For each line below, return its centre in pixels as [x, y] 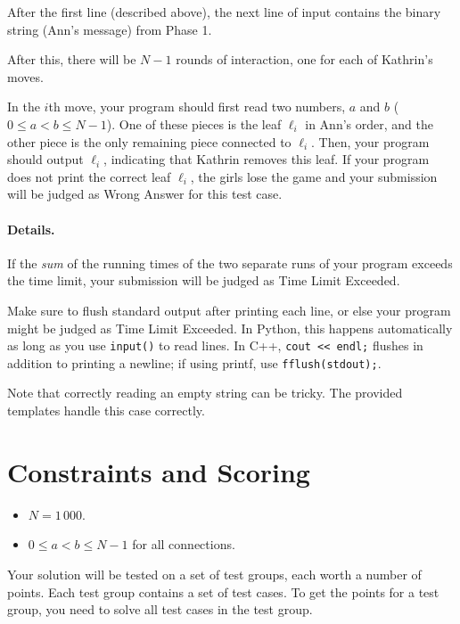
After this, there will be [72, 59]
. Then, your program [370, 141]
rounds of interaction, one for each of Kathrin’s [304, 59]
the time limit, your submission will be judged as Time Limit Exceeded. [204, 280]
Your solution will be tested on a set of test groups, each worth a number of [214, 574]
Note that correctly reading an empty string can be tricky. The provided [205, 393]
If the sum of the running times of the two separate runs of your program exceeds [230, 263]
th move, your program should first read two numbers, [197, 107]
